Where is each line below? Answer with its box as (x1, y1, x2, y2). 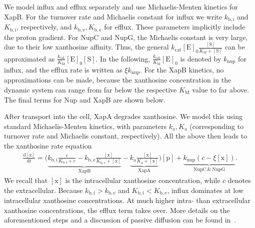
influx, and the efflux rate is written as (4, 64, 122, 74)
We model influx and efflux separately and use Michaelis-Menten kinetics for (4, 1, 238, 11)
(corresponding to (189, 120, 244, 131)
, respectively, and (16, 21, 72, 32)
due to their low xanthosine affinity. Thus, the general (4, 41, 169, 52)
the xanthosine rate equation (4, 140, 92, 150)
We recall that (4, 175, 48, 185)
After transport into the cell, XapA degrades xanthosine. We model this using (4, 111, 242, 121)
